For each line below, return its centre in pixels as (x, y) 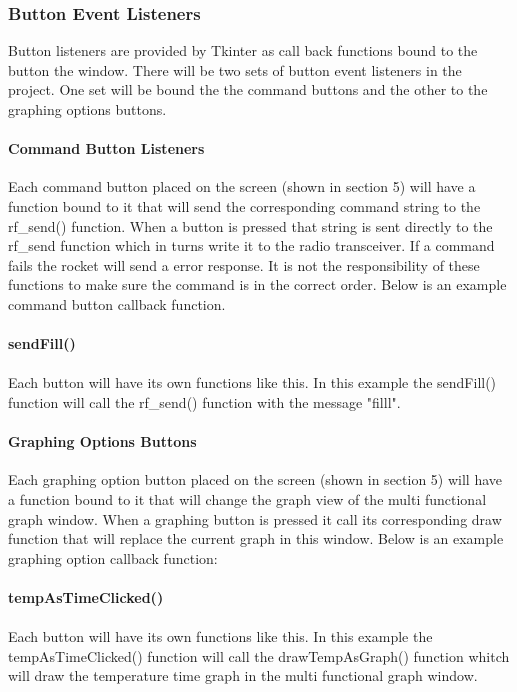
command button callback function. (117, 303)
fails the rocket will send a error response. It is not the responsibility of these (244, 264)
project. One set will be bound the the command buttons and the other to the (248, 89)
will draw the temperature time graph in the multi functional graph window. (243, 675)
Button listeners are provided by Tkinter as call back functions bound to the (243, 50)
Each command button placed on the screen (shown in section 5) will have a (242, 186)
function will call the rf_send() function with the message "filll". (204, 401)
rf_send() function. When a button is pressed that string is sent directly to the (250, 225)
